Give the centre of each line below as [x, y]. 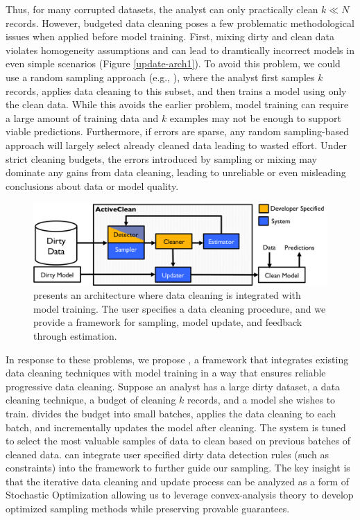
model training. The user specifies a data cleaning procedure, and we [180, 308]
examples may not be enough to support [255, 118]
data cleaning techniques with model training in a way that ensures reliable [166, 373]
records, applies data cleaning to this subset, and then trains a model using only [176, 90]
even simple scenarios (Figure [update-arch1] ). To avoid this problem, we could [173, 63]
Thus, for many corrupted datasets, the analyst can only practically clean [162, 9]
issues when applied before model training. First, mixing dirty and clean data [170, 36]
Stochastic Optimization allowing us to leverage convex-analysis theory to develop [180, 495]
